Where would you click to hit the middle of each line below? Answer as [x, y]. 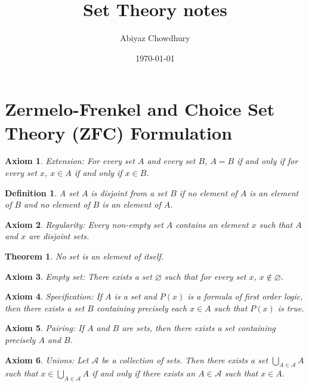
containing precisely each [142, 308]
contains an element [212, 224]
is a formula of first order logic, [245, 296]
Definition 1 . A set [42, 192]
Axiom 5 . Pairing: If [45, 328]
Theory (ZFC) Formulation [119, 132]
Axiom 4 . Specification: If [54, 296]
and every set [171, 161]
